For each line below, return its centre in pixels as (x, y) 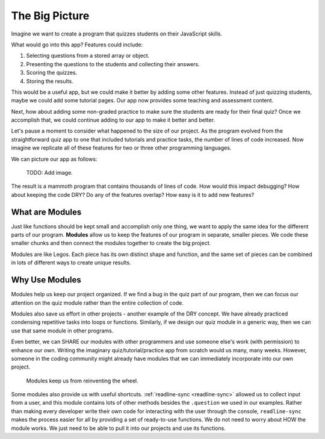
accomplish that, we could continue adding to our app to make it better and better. (113, 120)
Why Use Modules (46, 280)
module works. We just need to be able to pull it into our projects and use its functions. (118, 428)
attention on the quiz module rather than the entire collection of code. (97, 303)
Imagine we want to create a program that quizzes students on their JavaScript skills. (117, 34)
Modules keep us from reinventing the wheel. (82, 381)
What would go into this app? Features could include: (77, 45)
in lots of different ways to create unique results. (71, 263)
